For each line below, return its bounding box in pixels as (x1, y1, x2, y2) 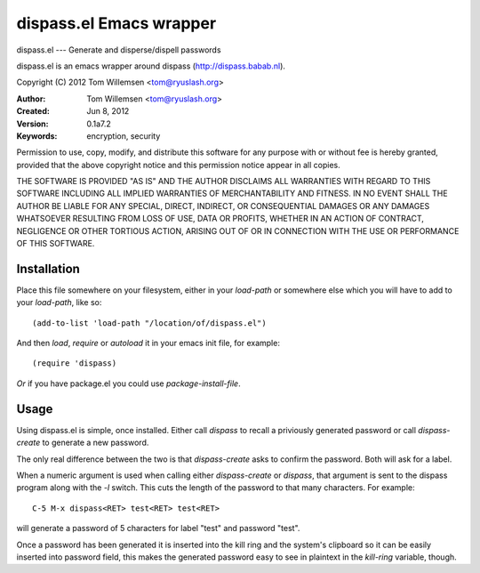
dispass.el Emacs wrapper (16, 13, 217, 33)
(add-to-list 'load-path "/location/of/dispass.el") (32, 318, 267, 328)
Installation (16, 261, 80, 276)
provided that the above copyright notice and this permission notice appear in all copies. (16, 159, 341, 170)
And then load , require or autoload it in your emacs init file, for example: (16, 338, 280, 349)
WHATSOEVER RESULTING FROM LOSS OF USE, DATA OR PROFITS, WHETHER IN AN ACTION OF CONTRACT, (16, 214, 424, 224)
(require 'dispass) (32, 359, 117, 368)
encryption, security (86, 130, 161, 141)
